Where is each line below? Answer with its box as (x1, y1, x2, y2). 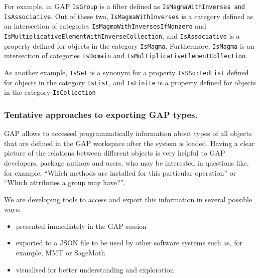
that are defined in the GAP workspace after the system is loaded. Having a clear (4, 137, 255, 148)
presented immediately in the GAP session (16, 220, 147, 231)
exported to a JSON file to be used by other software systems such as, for (16, 237, 242, 248)
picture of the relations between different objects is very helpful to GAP (4, 148, 225, 158)
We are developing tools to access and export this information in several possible (4, 194, 252, 204)
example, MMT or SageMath (16, 247, 105, 258)
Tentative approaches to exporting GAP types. (4, 108, 198, 120)
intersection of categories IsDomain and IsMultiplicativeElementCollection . (4, 50, 248, 61)
